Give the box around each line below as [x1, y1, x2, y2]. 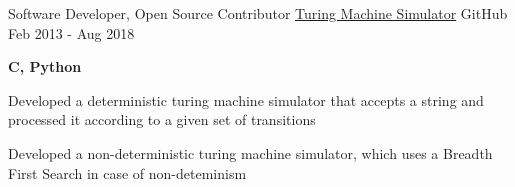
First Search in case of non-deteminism [8, 162, 247, 183]
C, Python [8, 56, 82, 77]
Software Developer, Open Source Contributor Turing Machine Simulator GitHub [8, 3, 508, 23]
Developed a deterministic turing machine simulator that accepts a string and [8, 89, 484, 110]
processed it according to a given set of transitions [8, 109, 316, 130]
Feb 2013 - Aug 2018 [8, 22, 135, 43]
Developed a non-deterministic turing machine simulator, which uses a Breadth [8, 142, 493, 163]
